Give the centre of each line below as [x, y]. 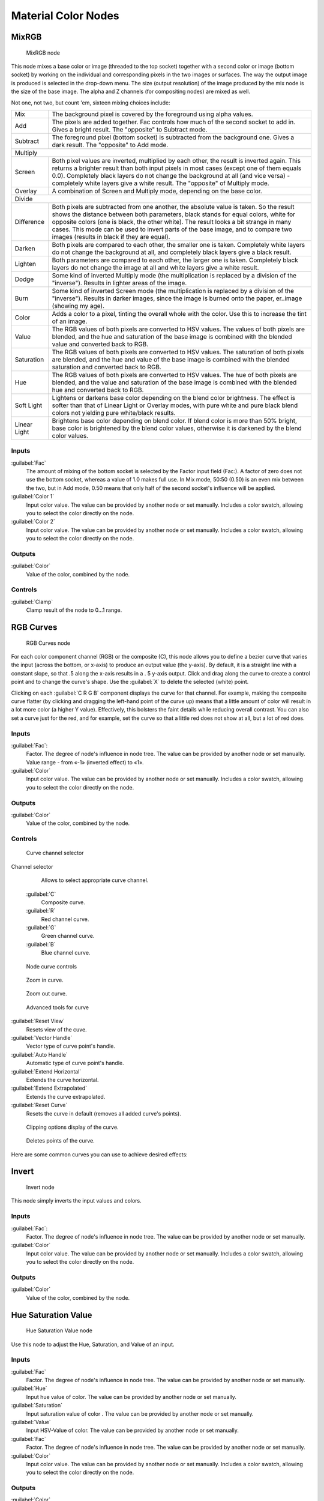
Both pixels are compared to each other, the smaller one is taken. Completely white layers [178, 244]
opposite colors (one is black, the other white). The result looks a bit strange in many [172, 222]
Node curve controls [52, 966]
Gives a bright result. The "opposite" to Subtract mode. [130, 129]
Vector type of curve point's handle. [70, 1046]
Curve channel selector [55, 853]
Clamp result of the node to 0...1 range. [74, 610]
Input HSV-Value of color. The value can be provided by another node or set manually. [133, 1430]
